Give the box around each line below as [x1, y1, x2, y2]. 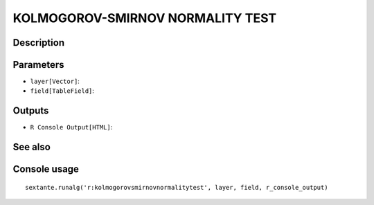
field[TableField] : [30, 87, 95, 95]
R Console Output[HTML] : [30, 123, 113, 132]
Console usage [12, 163, 80, 175]
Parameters [12, 59, 64, 71]
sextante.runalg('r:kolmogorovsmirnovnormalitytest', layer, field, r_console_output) [25, 184, 328, 191]
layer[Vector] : [30, 77, 80, 86]
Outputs [12, 105, 49, 117]
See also [12, 141, 51, 153]
